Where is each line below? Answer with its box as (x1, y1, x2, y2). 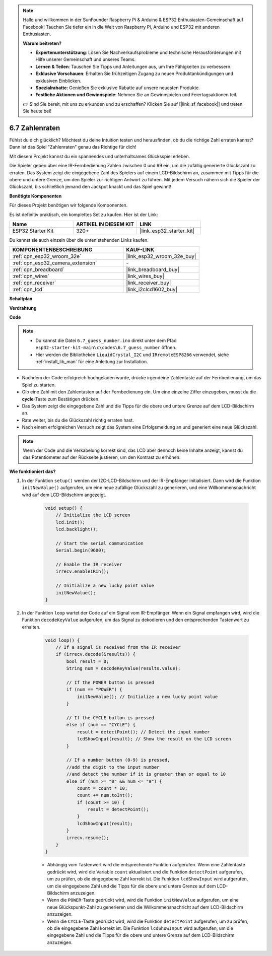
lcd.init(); (55, 519, 86, 525)
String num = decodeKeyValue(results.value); (66, 665, 181, 671)
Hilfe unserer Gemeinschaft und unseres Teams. (35, 56, 136, 62)
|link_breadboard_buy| (126, 266, 180, 273)
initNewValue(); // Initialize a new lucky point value (77, 694, 218, 700)
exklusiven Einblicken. (35, 78, 82, 84)
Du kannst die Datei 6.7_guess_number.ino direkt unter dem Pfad (35, 337, 177, 344)
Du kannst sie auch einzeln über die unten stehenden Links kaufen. (9, 237, 149, 243)
